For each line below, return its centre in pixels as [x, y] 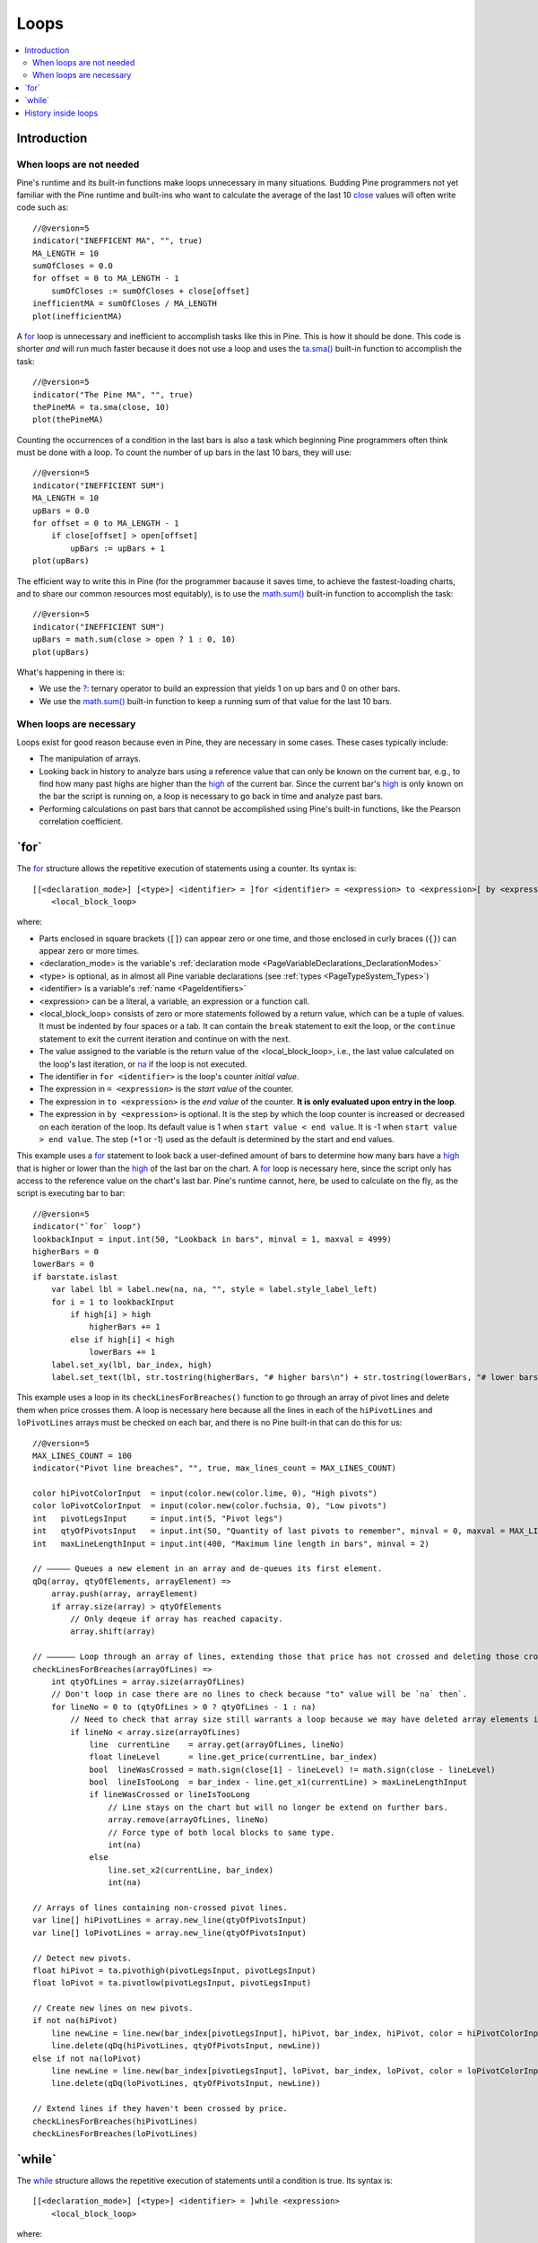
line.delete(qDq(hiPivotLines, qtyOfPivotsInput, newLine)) [186, 2046]
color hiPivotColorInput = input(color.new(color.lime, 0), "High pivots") [205, 1493]
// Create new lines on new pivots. [113, 2008]
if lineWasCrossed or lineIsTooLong [169, 1795]
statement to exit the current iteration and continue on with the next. [165, 1039]
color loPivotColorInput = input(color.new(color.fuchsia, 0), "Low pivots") [210, 1506]
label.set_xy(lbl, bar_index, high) [131, 1365]
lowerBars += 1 [122, 1352]
